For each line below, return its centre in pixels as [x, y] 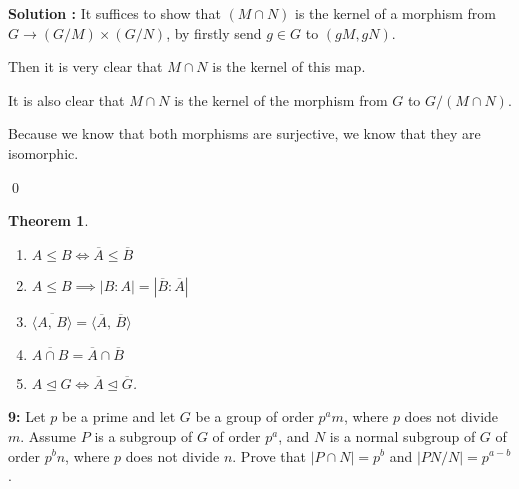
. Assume [48, 435]
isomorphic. [43, 152]
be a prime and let [118, 416]
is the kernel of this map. [289, 66]
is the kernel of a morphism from [395, 13]
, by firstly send [214, 32]
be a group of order [254, 416]
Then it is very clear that [85, 66]
